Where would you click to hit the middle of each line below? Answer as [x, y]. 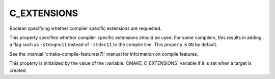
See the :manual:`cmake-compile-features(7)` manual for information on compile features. [104, 54]
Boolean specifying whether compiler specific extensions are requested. [86, 28]
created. [18, 70]
